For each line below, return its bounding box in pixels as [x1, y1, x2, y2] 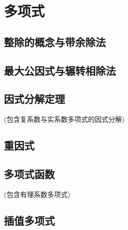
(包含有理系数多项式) [4, 189, 70, 199]
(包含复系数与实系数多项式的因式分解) [4, 114, 125, 124]
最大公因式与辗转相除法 [4, 63, 116, 78]
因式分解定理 [4, 91, 65, 106]
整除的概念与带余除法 [4, 34, 106, 49]
